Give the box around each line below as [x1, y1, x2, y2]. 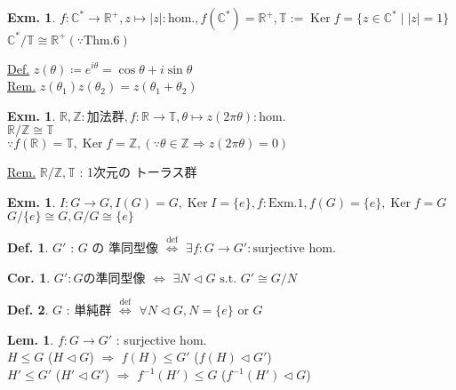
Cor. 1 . [7, 267, 51, 286]
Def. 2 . [7, 300, 49, 319]
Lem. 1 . [7, 330, 54, 348]
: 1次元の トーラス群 [79, 163, 197, 181]
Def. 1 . [7, 238, 49, 257]
